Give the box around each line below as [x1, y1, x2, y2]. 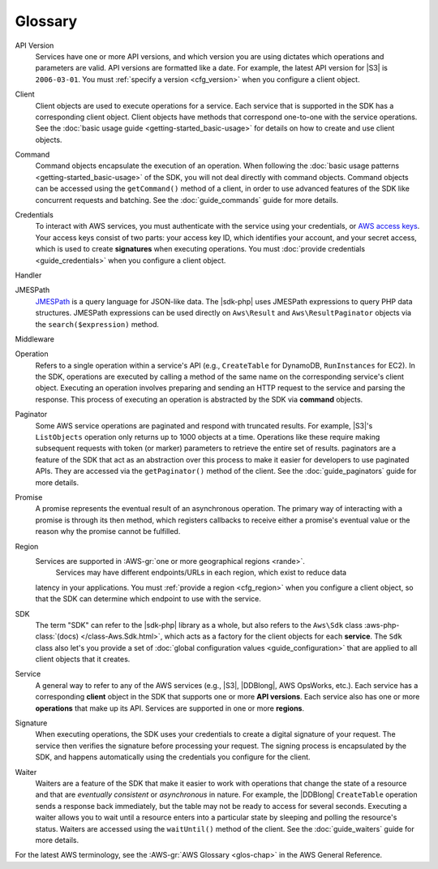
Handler [15, 270, 42, 280]
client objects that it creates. [35, 654, 131, 665]
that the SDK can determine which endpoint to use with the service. [35, 594, 261, 604]
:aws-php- [363, 620, 400, 630]
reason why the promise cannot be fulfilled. [35, 527, 181, 536]
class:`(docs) [35, 631, 79, 641]
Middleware [15, 333, 54, 344]
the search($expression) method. [35, 319, 160, 329]
